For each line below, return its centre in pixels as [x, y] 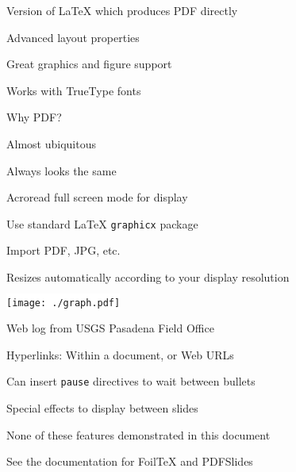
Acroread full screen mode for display [97, 197]
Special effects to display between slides [102, 408]
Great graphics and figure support [89, 64]
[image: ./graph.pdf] [63, 303]
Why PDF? [34, 117]
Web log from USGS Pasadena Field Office [110, 328]
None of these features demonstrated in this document [138, 434]
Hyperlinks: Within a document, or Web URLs [120, 354]
